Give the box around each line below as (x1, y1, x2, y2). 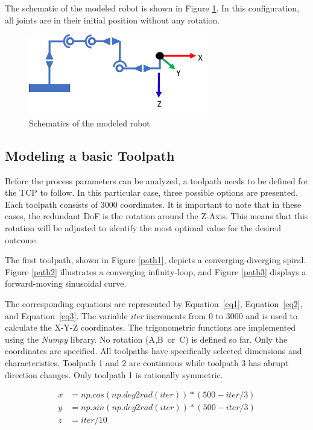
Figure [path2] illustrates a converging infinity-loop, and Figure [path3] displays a (5, 265, 306, 278)
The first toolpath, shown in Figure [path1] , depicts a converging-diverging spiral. (5, 254, 306, 266)
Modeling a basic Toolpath (5, 146, 175, 164)
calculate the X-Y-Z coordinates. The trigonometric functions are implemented (5, 321, 296, 334)
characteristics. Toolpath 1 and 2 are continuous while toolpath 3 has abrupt (5, 356, 289, 369)
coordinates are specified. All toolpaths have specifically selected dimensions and (5, 344, 302, 357)
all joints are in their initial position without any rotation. (5, 13, 220, 26)
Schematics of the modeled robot (29, 116, 150, 129)
